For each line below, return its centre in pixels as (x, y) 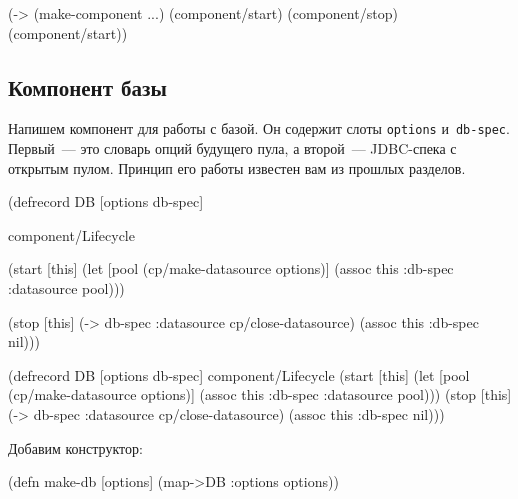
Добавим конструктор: (75, 447)
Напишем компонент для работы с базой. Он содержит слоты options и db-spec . (259, 128)
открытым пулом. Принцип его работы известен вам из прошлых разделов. (237, 167)
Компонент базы (87, 86)
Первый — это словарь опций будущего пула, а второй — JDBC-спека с (232, 148)
